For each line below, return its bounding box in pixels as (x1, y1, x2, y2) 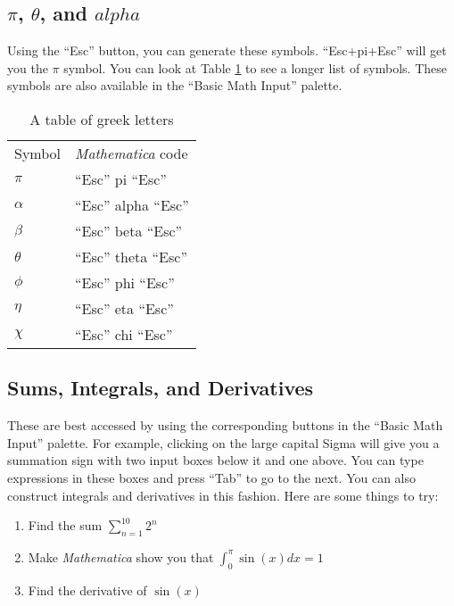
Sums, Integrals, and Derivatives (7, 374, 314, 402)
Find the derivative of (28, 580, 147, 599)
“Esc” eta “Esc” (75, 297, 174, 319)
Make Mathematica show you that (28, 547, 214, 566)
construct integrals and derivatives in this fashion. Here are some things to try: (7, 486, 439, 504)
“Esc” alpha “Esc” (75, 194, 189, 215)
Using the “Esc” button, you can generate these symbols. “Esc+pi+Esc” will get (7, 41, 447, 60)
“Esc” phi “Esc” (75, 271, 175, 293)
